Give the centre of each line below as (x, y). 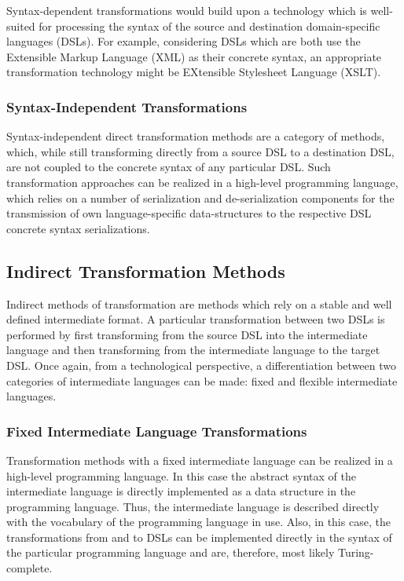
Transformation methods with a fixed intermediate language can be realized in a (200, 460)
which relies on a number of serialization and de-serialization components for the (200, 197)
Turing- (356, 552)
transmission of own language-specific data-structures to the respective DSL (189, 213)
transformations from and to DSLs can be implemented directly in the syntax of (199, 537)
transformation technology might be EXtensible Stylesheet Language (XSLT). (194, 72)
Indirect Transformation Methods (146, 270)
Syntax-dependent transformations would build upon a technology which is (187, 10)
